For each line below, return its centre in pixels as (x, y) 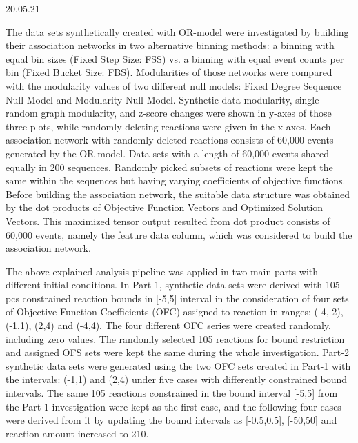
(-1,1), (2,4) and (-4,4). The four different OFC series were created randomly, (168, 325)
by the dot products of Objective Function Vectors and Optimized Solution (165, 207)
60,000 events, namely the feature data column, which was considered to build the (179, 234)
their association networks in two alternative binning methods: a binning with (170, 45)
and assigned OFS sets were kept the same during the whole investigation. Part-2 (177, 352)
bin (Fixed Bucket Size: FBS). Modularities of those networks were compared (169, 72)
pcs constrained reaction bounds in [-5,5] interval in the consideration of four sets (177, 298)
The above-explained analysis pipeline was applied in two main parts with (162, 271)
